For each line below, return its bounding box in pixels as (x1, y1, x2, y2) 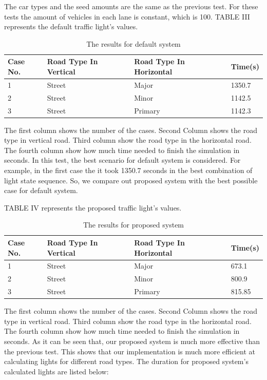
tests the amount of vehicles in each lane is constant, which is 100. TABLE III (4, 11, 250, 22)
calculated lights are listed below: (4, 366, 109, 376)
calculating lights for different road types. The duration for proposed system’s (4, 356, 249, 367)
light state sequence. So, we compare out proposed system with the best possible (4, 175, 258, 185)
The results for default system (86, 38, 181, 49)
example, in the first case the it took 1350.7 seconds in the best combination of (4, 164, 253, 175)
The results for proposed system (83, 219, 184, 230)
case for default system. (4, 185, 78, 196)
